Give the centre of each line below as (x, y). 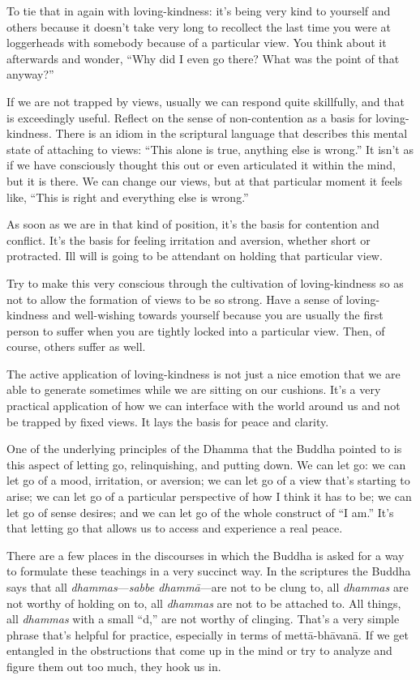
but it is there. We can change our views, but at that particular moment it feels (205, 180)
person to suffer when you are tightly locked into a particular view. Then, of (196, 330)
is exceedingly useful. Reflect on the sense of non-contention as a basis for (189, 117)
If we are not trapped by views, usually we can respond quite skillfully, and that (206, 101)
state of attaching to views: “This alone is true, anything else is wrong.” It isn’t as (210, 149)
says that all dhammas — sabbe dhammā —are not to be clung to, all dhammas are (208, 587)
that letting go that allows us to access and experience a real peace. (175, 528)
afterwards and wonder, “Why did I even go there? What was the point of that (203, 58)
